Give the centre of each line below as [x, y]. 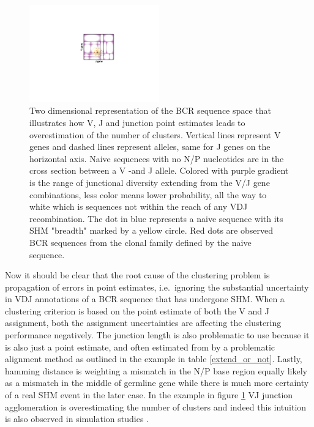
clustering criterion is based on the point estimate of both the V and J [137, 310]
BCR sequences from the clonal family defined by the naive [140, 242]
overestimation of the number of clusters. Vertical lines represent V [155, 134]
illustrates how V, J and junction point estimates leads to [137, 122]
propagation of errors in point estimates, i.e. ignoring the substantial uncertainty [157, 287]
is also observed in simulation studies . [77, 419]
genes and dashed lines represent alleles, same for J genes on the [150, 147]
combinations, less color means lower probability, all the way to [148, 194]
